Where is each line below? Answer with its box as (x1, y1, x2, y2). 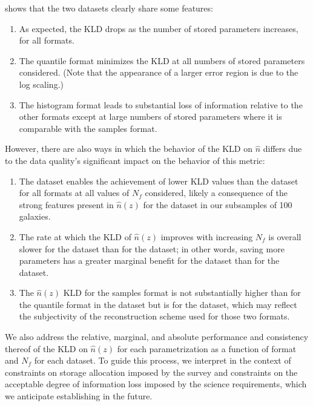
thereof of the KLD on (5, 342, 88, 355)
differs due (263, 142, 302, 155)
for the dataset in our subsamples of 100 (143, 198, 292, 211)
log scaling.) (19, 77, 64, 90)
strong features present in (19, 198, 114, 211)
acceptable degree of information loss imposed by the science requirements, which (5, 378, 307, 390)
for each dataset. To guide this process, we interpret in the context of (34, 354, 291, 367)
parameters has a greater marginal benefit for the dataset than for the (19, 254, 280, 267)
